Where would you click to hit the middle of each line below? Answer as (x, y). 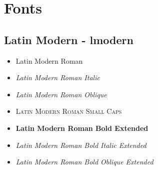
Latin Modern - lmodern (69, 39)
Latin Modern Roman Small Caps (69, 111)
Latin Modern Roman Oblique (61, 94)
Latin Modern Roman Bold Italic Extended (81, 145)
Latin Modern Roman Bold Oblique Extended (84, 162)
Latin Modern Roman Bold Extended (82, 128)
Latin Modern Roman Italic (58, 77)
